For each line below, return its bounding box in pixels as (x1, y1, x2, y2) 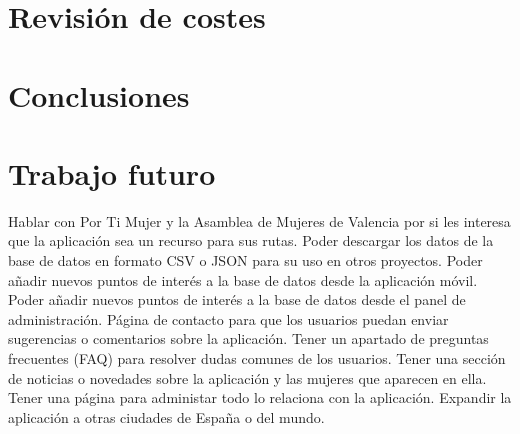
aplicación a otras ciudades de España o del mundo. (8, 406, 325, 427)
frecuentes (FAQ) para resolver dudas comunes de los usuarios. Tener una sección (8, 348, 506, 369)
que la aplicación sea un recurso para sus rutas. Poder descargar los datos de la (8, 230, 494, 251)
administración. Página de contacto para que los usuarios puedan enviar (8, 308, 449, 329)
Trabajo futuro (8, 152, 216, 193)
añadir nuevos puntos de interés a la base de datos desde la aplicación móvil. (8, 269, 478, 290)
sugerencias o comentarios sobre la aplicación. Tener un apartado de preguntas (8, 328, 489, 349)
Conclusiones (8, 74, 190, 115)
